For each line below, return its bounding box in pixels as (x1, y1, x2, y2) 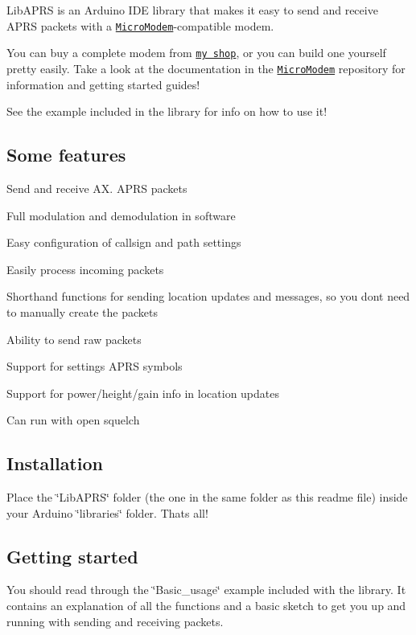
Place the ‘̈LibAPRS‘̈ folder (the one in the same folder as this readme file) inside (6, 489, 408, 506)
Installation (6, 451, 103, 476)
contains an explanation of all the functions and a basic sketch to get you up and (6, 597, 406, 614)
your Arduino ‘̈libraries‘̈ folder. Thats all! (6, 504, 208, 521)
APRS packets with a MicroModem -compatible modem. (6, 17, 274, 34)
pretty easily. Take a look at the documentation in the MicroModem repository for (6, 59, 406, 76)
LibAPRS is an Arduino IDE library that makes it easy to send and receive (6, 2, 378, 18)
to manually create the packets (6, 303, 158, 320)
